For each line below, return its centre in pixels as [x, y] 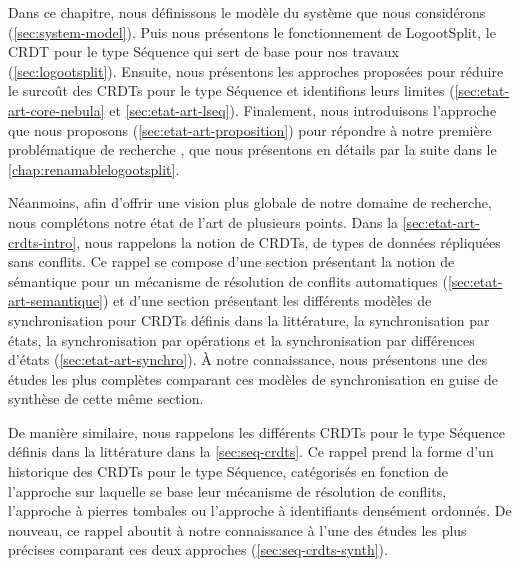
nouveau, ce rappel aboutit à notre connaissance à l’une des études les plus [237, 529]
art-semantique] [56, 300]
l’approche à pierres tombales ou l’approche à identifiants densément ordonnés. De [260, 510]
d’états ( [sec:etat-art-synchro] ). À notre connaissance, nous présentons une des [248, 359]
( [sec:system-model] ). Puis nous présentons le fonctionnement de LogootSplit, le [252, 31]
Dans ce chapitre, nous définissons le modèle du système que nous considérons [247, 12]
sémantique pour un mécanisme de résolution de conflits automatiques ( [228, 280]
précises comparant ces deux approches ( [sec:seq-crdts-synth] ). [198, 549]
